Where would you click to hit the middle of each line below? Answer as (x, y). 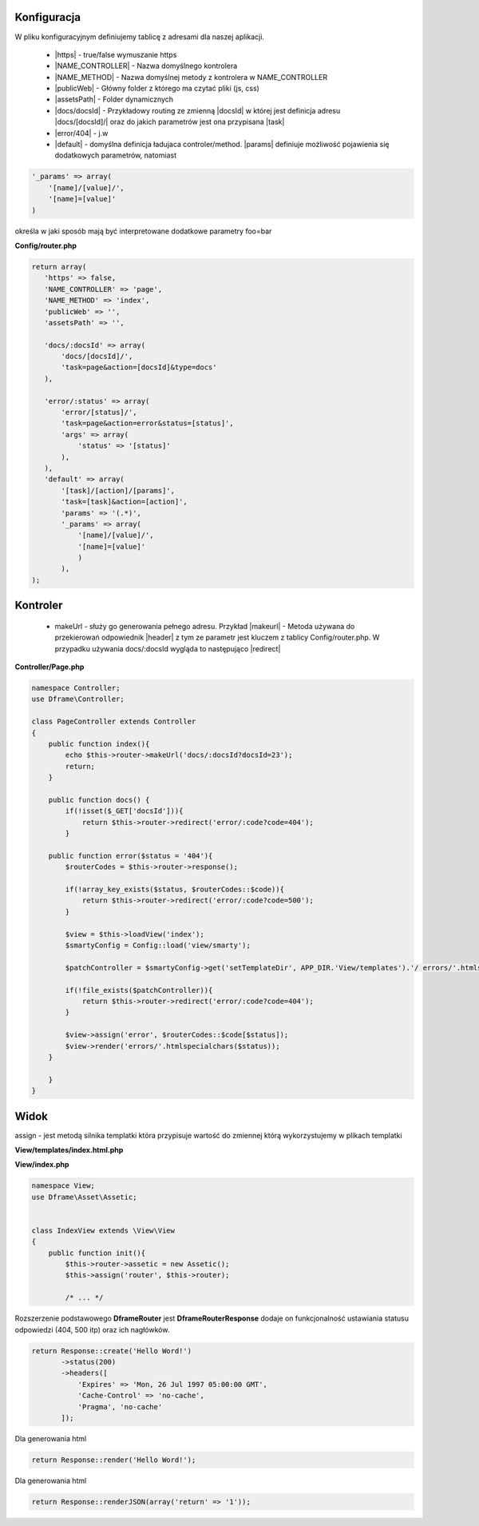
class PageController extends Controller (114, 722)
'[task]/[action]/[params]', (118, 490)
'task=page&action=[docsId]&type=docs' (139, 367)
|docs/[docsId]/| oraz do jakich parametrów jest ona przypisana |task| (170, 122)
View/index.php (42, 1165)
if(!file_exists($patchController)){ (139, 990)
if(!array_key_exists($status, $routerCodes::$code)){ (175, 890)
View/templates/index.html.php (69, 1149)
